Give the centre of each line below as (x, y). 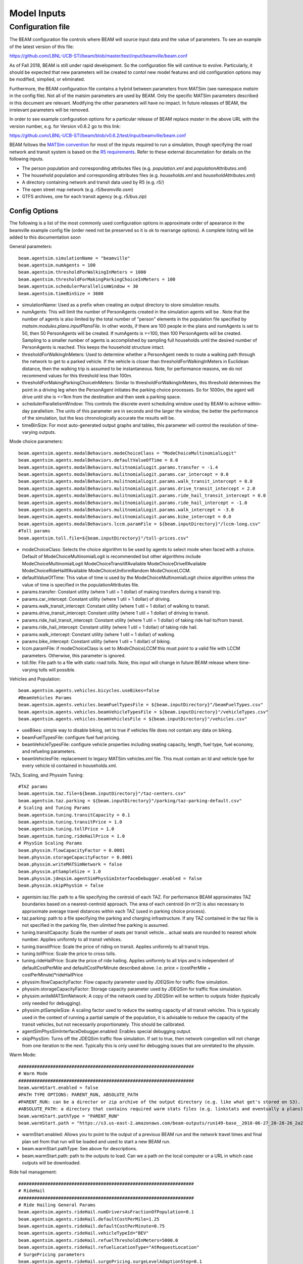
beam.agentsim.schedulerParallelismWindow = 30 (78, 286)
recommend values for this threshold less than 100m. (77, 375)
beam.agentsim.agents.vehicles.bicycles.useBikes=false (89, 691)
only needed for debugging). (52, 1003)
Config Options (34, 211)
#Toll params (34, 531)
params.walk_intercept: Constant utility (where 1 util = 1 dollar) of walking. (98, 634)
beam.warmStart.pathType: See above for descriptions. (80, 1149)
